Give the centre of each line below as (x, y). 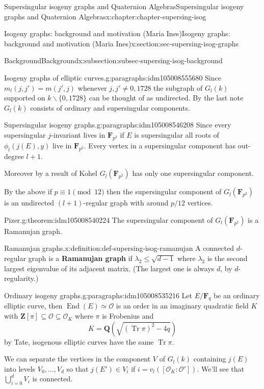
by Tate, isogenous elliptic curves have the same (79, 341)
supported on (25, 98)
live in (62, 145)
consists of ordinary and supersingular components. (110, 107)
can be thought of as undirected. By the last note (166, 98)
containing (210, 359)
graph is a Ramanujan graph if (80, 258)
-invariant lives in (78, 134)
